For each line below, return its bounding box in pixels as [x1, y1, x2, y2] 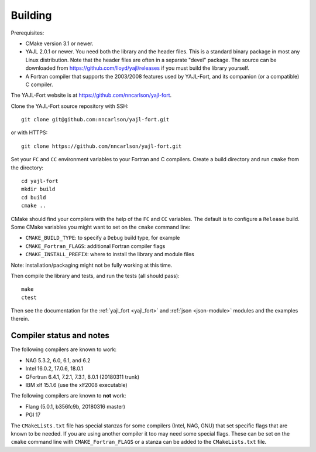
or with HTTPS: [11, 129, 48, 136]
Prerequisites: [11, 29, 44, 36]
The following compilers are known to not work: [11, 392, 126, 399]
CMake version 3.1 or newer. [25, 40, 94, 47]
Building [11, 9, 52, 22]
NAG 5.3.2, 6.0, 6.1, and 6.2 [25, 356, 91, 363]
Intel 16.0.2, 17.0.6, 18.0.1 [25, 365, 84, 372]
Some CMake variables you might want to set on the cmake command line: [11, 223, 191, 230]
